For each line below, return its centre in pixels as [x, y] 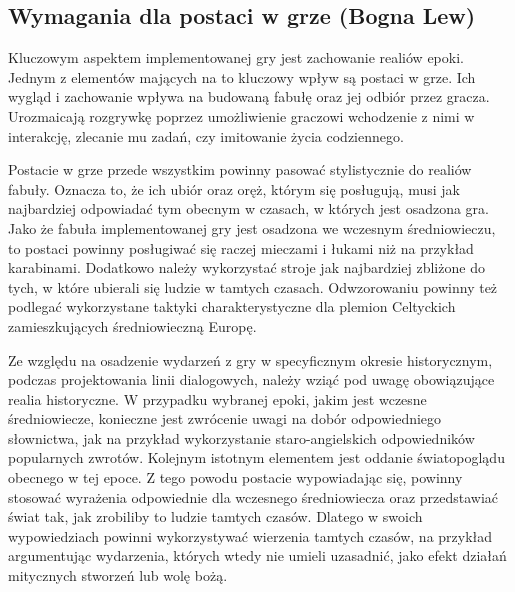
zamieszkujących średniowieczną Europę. [132, 325]
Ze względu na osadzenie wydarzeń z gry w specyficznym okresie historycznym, [250, 359]
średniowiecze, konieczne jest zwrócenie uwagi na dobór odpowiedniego [225, 418]
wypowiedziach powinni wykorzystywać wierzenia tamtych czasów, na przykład [250, 535]
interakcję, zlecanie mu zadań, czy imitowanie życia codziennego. [206, 135]
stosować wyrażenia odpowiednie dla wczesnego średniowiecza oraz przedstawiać [253, 496]
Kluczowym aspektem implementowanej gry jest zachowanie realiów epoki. [236, 57]
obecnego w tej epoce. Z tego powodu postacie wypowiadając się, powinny [235, 477]
